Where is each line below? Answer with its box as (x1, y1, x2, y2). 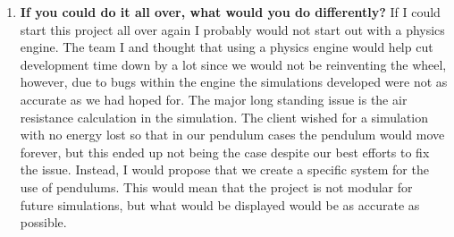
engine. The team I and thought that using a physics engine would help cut (20, 38, 433, 56)
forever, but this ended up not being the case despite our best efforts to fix (20, 142, 430, 161)
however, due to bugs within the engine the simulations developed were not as (20, 72, 448, 91)
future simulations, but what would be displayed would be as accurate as (20, 195, 420, 214)
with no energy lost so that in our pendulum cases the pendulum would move (20, 125, 445, 144)
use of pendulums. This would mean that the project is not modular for (20, 177, 413, 196)
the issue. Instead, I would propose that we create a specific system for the (20, 160, 429, 179)
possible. (20, 213, 67, 232)
